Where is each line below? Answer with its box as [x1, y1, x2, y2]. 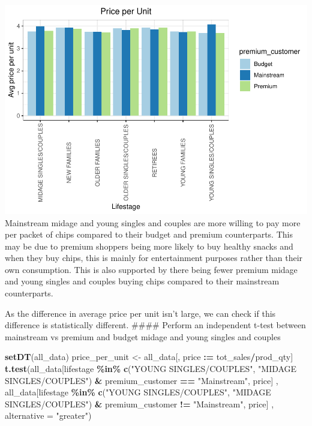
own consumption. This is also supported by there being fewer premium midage [5, 263, 298, 275]
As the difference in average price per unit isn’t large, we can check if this [5, 307, 276, 319]
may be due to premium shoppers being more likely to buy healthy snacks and [5, 239, 293, 252]
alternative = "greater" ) [5, 409, 92, 422]
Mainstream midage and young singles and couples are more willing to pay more [5, 216, 301, 229]
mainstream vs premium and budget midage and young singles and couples [5, 330, 281, 343]
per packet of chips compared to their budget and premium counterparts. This [5, 228, 293, 241]
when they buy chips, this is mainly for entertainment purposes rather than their [5, 251, 303, 264]
